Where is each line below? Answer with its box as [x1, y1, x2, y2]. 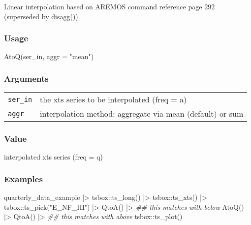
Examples [4, 172, 43, 185]
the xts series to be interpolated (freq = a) [40, 94, 187, 105]
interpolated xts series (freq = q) [4, 152, 103, 162]
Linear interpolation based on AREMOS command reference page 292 [4, 1, 215, 11]
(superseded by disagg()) [4, 11, 78, 21]
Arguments [4, 72, 49, 84]
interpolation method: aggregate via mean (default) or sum [40, 108, 244, 120]
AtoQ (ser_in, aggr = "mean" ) [4, 51, 94, 62]
